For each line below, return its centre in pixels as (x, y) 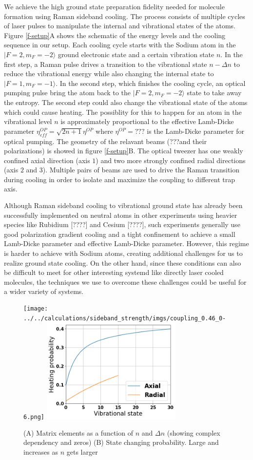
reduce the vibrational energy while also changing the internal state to (109, 73)
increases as (41, 451)
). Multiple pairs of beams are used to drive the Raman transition (141, 170)
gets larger (82, 451)
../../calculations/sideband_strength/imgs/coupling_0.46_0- (125, 318)
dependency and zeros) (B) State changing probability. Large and (121, 442)
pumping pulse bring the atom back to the (67, 93)
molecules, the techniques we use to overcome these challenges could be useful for (125, 282)
